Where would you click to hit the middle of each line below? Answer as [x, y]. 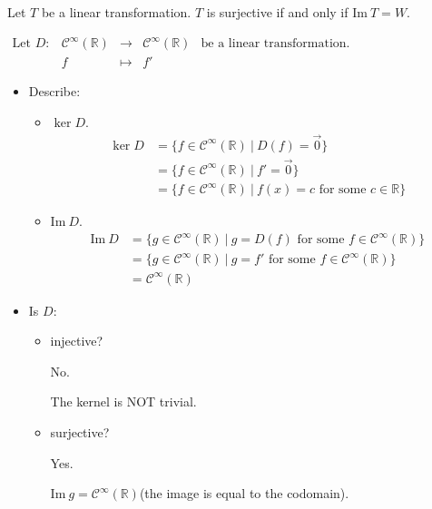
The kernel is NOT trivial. [123, 401]
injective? [77, 341]
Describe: [54, 91]
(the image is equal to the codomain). [244, 493]
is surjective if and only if [277, 12]
